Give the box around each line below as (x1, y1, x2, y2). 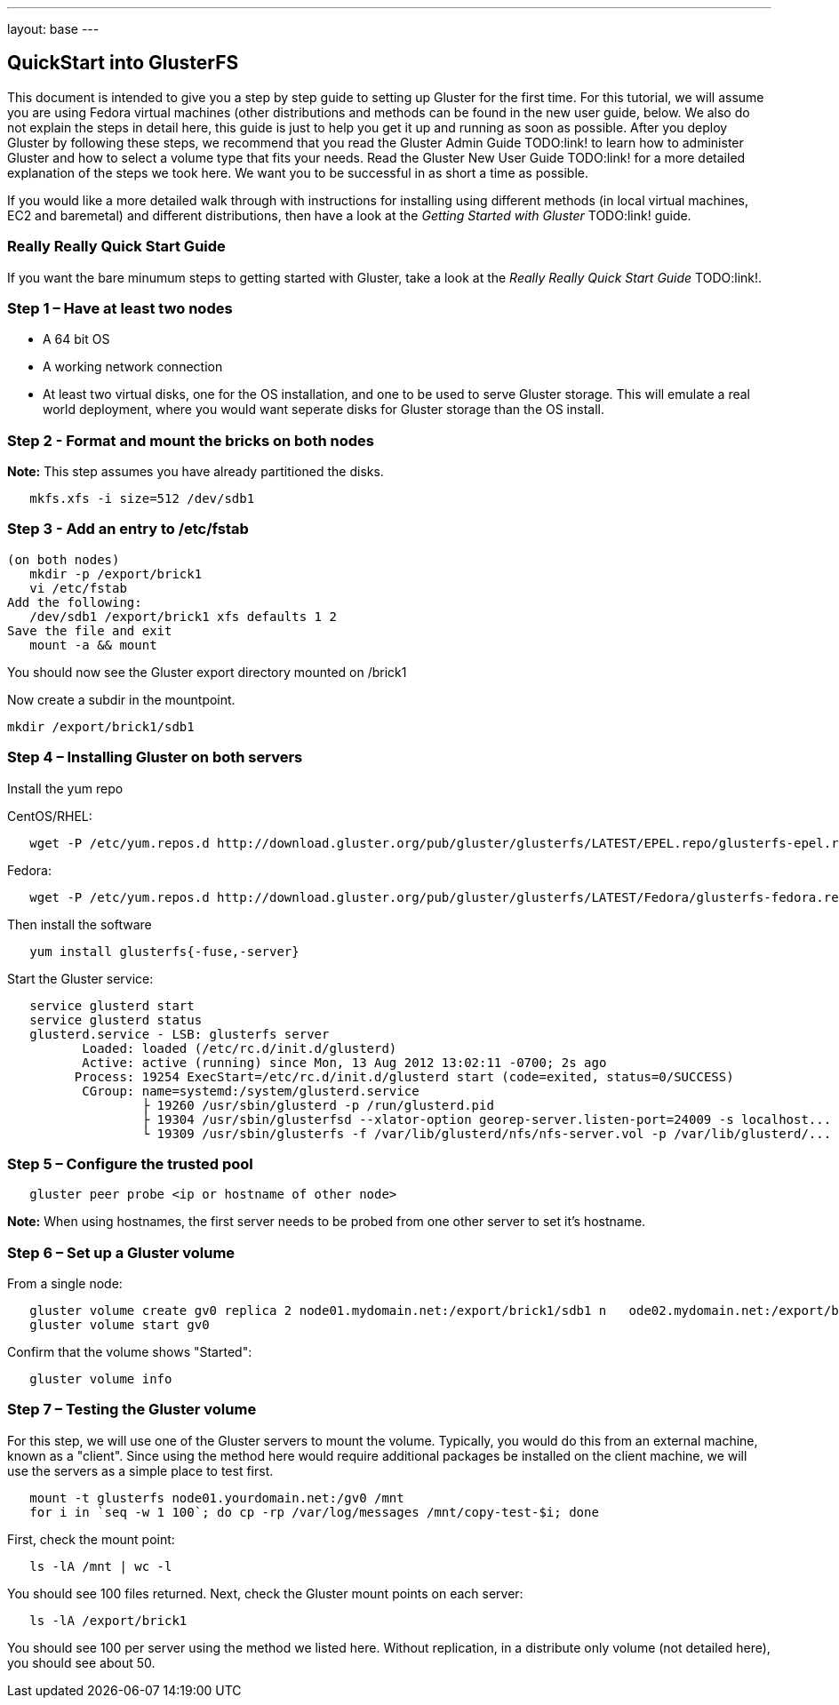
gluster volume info (29, 1372, 172, 1387)
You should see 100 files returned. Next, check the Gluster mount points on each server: (7, 1585, 523, 1601)
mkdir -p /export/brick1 (29, 566, 203, 581)
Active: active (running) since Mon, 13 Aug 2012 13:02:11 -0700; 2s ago (82, 1055, 607, 1070)
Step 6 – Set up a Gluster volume (7, 1243, 236, 1262)
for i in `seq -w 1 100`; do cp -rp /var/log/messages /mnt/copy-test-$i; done (29, 1504, 599, 1519)
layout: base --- (7, 21, 100, 36)
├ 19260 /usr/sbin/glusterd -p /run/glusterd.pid (141, 1097, 494, 1112)
